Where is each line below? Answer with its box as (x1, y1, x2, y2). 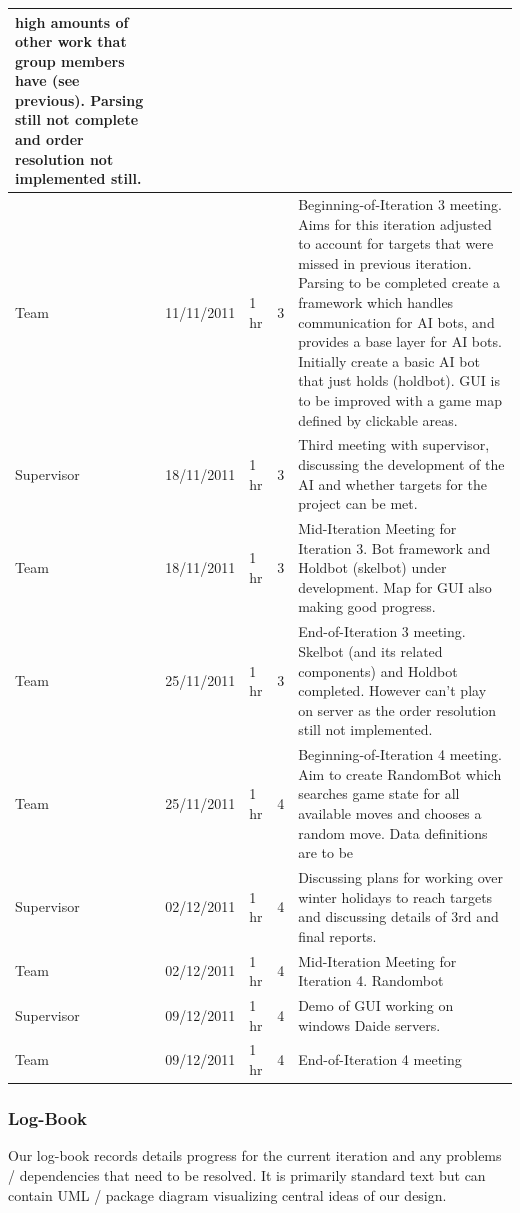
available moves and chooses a (298, 802, 482, 823)
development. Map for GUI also (298, 576, 492, 597)
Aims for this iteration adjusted (298, 213, 492, 234)
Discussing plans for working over (298, 866, 503, 887)
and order (15, 129, 84, 150)
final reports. (298, 925, 377, 946)
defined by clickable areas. (298, 409, 458, 430)
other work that (15, 31, 127, 52)
